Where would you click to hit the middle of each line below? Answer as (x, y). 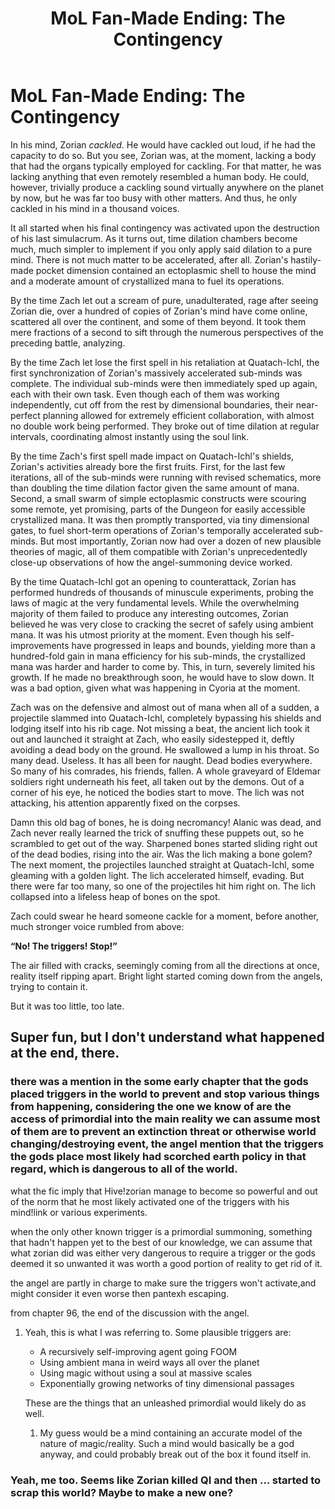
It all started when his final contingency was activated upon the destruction (165, 228)
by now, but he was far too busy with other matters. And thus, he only (154, 198)
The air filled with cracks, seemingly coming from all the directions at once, (165, 965)
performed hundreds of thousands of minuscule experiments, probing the (162, 592)
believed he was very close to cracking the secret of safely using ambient (162, 624)
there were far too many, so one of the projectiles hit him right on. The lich (163, 886)
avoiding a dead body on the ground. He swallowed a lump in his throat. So (165, 749)
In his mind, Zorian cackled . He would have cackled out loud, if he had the (163, 144)
